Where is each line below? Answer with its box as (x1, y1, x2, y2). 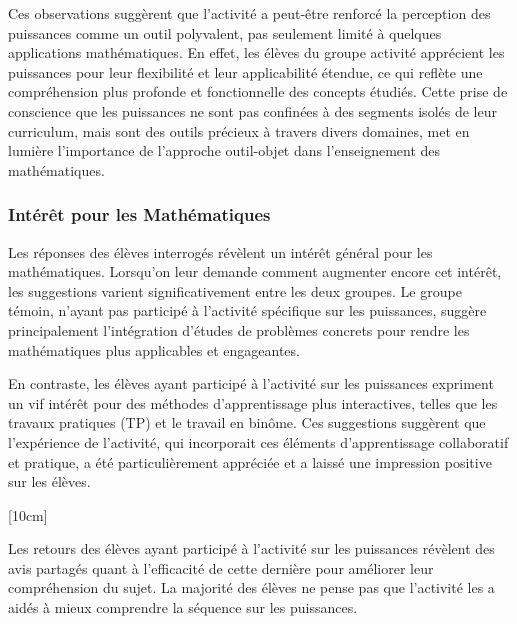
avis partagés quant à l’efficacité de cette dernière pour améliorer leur (8, 557, 434, 578)
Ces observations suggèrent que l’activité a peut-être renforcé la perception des (8, 3, 491, 23)
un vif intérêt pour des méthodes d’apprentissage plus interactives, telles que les (8, 392, 498, 413)
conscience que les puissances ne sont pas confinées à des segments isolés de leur (8, 100, 497, 121)
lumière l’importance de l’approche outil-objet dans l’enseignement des (8, 140, 441, 161)
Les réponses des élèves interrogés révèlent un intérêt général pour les (8, 241, 433, 262)
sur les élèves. (8, 471, 91, 492)
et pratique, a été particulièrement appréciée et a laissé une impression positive (8, 451, 492, 472)
